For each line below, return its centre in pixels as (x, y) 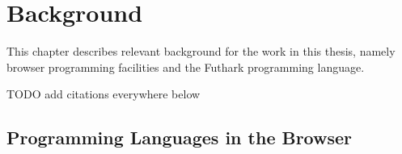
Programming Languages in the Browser (180, 137)
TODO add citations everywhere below (104, 94)
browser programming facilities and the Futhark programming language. (186, 67)
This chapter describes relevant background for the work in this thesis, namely (201, 51)
